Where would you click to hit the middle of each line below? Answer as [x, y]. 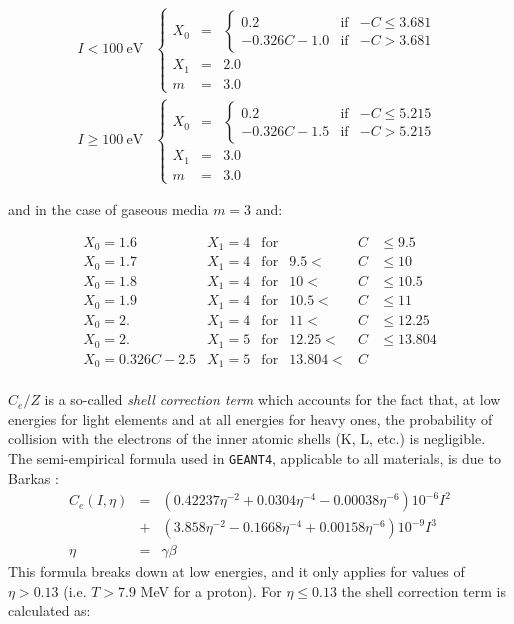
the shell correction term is [423, 590]
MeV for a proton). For [211, 590]
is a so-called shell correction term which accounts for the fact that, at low [272, 399]
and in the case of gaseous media [108, 209]
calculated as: [49, 610]
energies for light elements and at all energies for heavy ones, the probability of [250, 418]
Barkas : [33, 477]
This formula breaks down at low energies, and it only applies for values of [236, 571]
